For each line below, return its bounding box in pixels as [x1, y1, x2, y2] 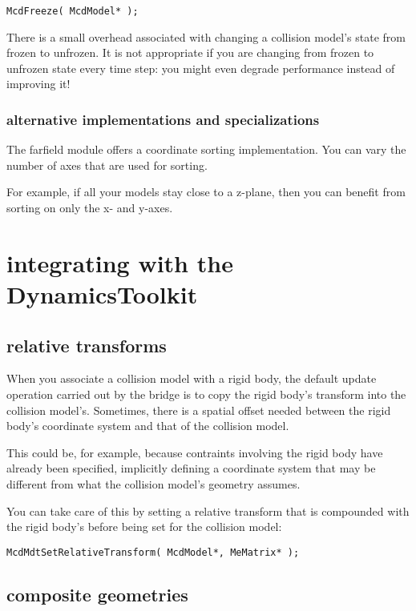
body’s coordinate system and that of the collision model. [6, 417, 289, 434]
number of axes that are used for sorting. [6, 156, 208, 173]
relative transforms [6, 332, 167, 357]
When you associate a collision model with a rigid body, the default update [6, 370, 377, 387]
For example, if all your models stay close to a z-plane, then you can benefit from [6, 183, 406, 200]
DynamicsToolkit [6, 278, 198, 310]
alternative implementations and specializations [6, 109, 320, 129]
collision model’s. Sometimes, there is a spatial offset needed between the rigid [6, 401, 391, 418]
